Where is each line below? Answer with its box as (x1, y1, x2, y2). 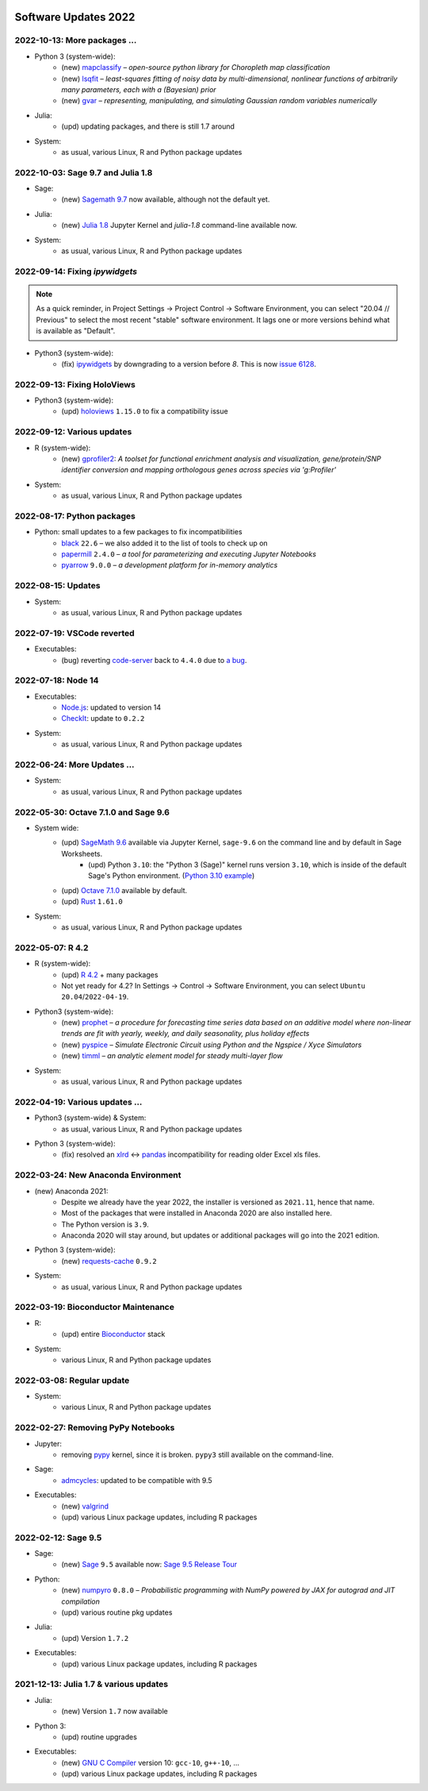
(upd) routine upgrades (61, 1731, 138, 1742)
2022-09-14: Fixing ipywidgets (14, 266, 138, 277)
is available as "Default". (36, 326, 116, 336)
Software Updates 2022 (14, 10, 136, 24)
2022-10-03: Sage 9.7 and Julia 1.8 (14, 167, 153, 178)
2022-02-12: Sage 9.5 (14, 1532, 102, 1543)
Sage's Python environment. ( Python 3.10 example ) (88, 871, 255, 880)
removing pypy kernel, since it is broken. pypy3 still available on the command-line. (61, 1450, 334, 1459)
